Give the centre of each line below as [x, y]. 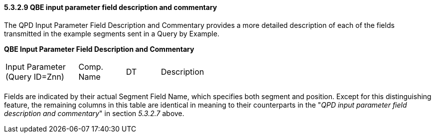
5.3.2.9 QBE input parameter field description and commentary [111, 7]
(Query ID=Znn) [35, 76]
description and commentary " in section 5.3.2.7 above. [94, 113]
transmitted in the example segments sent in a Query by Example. [112, 33]
